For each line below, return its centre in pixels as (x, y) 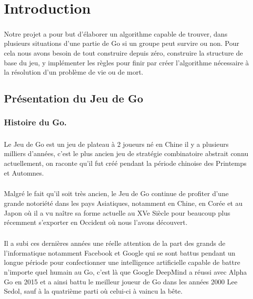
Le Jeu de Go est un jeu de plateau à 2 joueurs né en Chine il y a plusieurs (116, 144)
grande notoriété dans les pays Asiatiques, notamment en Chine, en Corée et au (123, 203)
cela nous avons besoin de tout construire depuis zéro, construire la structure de (124, 52)
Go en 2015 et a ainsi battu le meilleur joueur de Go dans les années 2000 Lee (121, 281)
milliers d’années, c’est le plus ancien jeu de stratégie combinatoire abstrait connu (126, 153)
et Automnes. (24, 172)
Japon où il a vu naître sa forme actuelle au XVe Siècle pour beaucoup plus (117, 212)
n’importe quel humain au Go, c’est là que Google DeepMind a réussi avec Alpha (126, 272)
